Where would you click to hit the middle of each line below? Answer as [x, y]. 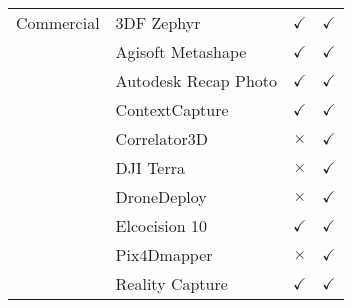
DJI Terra [150, 167]
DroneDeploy [161, 196]
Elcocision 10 [161, 225]
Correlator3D [161, 138]
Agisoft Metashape [181, 51]
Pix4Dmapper [164, 254]
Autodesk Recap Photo [196, 80]
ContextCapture [172, 109]
